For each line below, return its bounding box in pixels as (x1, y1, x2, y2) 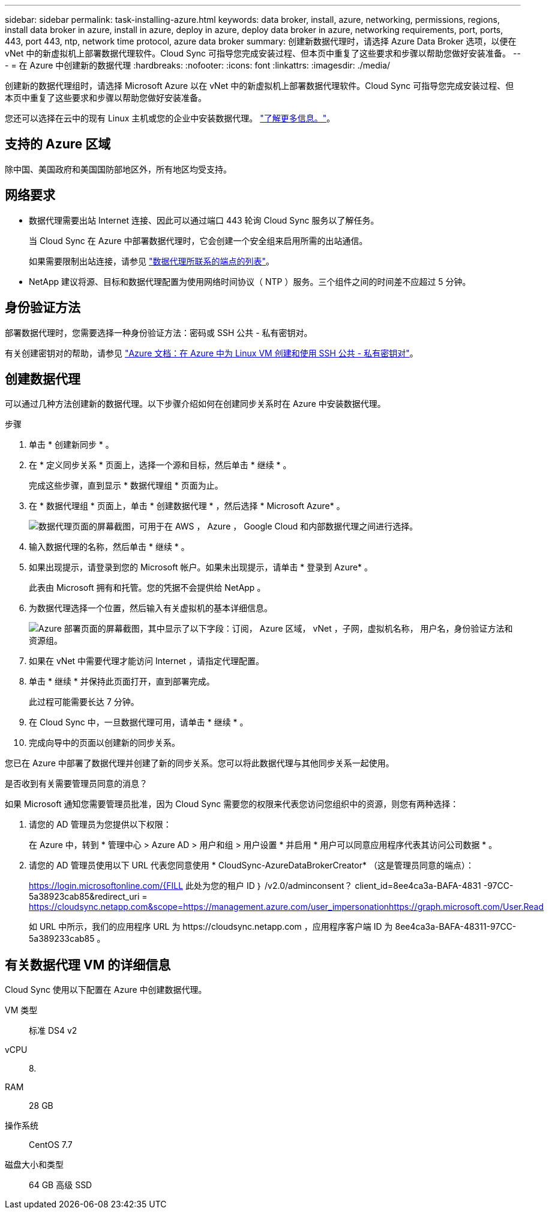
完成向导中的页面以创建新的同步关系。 (29, 737, 180, 748)
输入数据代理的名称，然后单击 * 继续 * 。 (29, 541, 190, 552)
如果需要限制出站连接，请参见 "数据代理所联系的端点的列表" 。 (29, 255, 274, 266)
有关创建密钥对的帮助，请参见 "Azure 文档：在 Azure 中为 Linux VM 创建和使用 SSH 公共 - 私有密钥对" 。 (5, 347, 418, 358)
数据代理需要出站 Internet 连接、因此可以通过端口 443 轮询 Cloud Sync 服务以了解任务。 (29, 215, 379, 225)
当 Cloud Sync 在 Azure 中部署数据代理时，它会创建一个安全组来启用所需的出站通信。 (29, 235, 368, 246)
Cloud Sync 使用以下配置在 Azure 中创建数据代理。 (5, 984, 207, 995)
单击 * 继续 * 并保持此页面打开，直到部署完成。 (29, 676, 215, 687)
